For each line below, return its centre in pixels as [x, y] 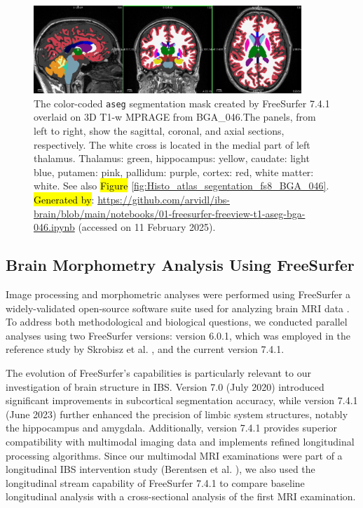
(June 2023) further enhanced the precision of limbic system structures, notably [177, 414]
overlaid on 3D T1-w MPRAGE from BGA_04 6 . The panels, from [175, 117]
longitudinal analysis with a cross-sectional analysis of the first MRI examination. [181, 496]
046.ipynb [54, 227]
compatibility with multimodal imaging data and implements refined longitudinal [180, 441]
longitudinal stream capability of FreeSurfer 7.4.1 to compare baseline [155, 482]
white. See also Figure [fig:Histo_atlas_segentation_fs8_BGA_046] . [181, 186]
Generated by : [64, 200]
